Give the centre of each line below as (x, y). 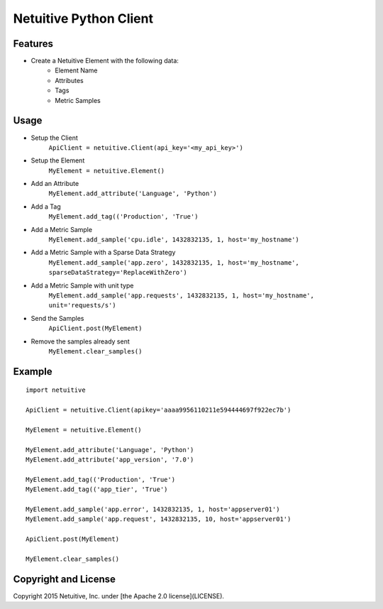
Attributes (70, 80)
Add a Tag (46, 207)
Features (33, 44)
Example (33, 372)
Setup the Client (54, 138)
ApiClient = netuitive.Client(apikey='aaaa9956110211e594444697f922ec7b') (159, 410)
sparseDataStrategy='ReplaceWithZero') (118, 273)
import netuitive (56, 390)
